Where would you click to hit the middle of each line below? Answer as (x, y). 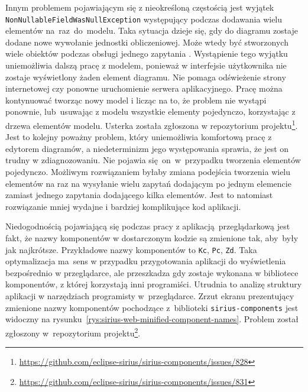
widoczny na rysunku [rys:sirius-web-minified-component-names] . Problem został (152, 319)
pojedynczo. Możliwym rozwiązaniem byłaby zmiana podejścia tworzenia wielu (148, 172)
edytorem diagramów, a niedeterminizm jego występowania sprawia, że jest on (147, 148)
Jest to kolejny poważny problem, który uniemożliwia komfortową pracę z (139, 137)
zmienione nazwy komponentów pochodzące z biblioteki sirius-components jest (152, 307)
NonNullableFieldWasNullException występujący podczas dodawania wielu (144, 19)
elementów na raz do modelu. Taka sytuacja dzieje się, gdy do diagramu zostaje (152, 30)
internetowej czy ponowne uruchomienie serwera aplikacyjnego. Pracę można (144, 88)
